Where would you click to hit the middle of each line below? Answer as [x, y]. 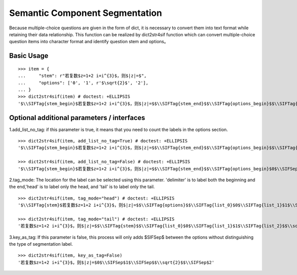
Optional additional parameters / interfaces [77, 117]
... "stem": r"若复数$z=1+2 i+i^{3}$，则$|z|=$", [82, 76]
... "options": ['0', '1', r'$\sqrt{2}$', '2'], [83, 83]
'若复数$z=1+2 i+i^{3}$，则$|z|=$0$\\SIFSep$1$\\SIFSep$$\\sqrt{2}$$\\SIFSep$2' [116, 262]
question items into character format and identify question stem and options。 [89, 42]
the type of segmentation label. [41, 244]
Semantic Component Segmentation [86, 13]
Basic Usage [29, 56]
